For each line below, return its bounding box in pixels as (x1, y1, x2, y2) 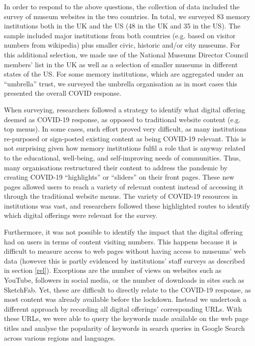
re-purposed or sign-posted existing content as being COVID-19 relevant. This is (4, 133, 246, 143)
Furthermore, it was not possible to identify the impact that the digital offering (4, 227, 243, 237)
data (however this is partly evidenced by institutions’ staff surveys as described (4, 255, 245, 266)
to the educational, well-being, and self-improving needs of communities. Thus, (4, 152, 241, 162)
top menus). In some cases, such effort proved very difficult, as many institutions (4, 124, 247, 134)
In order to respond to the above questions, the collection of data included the (4, 1, 240, 11)
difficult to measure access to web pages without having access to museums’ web (4, 246, 246, 256)
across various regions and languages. (4, 332, 116, 343)
